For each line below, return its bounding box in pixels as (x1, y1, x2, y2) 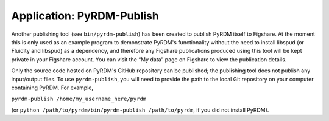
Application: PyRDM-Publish (11, 9, 160, 22)
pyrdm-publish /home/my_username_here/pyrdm (11, 95, 147, 103)
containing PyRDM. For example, (11, 84, 94, 91)
